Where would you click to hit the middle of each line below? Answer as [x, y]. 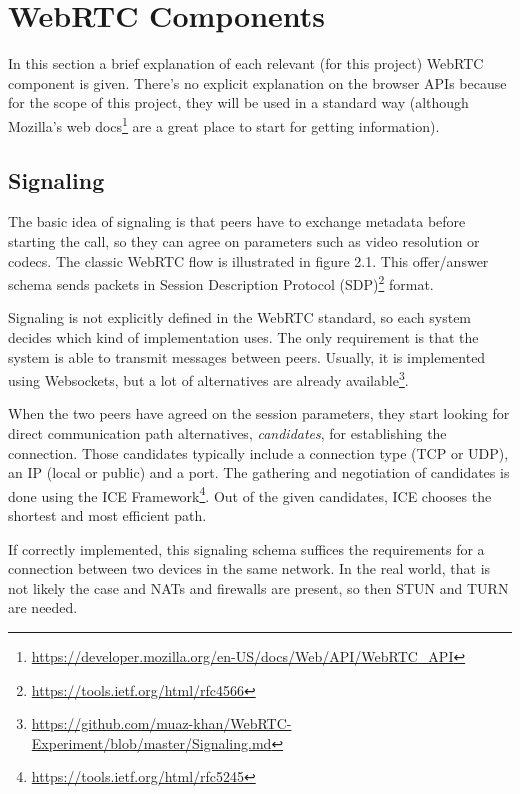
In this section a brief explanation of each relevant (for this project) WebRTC [246, 63]
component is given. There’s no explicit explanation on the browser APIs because [257, 82]
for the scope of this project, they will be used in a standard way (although [238, 102]
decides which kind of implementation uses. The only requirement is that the [243, 336]
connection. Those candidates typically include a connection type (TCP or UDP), [258, 452]
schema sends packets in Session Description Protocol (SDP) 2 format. [221, 282]
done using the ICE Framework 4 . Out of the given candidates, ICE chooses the [250, 494]
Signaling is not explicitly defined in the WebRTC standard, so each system [240, 317]
